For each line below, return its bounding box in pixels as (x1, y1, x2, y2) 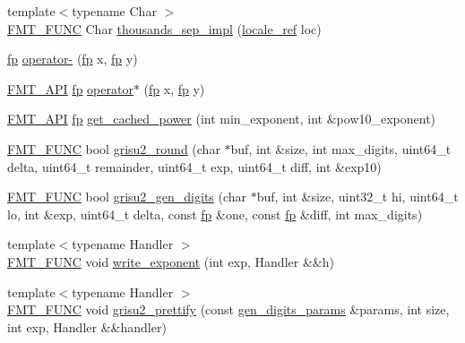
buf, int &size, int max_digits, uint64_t (230, 139, 452, 158)
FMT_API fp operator (7, 79, 133, 98)
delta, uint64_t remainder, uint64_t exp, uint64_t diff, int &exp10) (7, 157, 382, 176)
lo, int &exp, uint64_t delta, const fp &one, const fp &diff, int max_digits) (7, 204, 423, 223)
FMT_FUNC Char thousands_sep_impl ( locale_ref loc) (7, 19, 322, 38)
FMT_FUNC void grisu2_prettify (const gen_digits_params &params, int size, (7, 300, 450, 319)
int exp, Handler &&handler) (7, 317, 167, 336)
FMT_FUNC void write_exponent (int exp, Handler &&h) (7, 252, 334, 270)
